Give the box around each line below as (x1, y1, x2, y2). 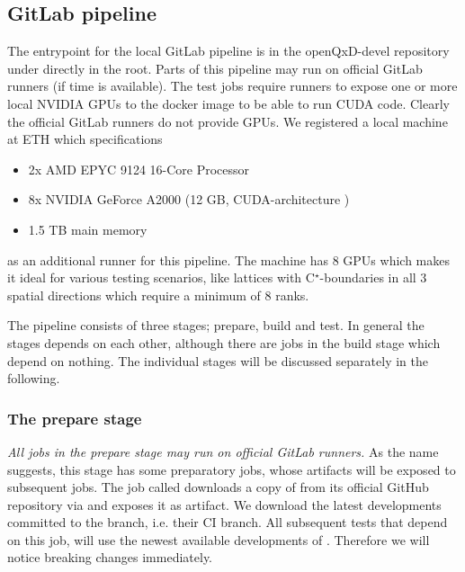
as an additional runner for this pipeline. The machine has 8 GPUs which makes (7, 250, 450, 269)
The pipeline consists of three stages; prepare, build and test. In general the (7, 316, 425, 335)
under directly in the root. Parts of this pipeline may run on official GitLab (7, 58, 423, 77)
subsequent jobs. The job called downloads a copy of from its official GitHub (7, 478, 429, 496)
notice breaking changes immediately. (7, 548, 213, 567)
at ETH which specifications (7, 130, 163, 148)
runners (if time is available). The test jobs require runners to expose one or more (7, 76, 458, 95)
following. (7, 369, 60, 388)
